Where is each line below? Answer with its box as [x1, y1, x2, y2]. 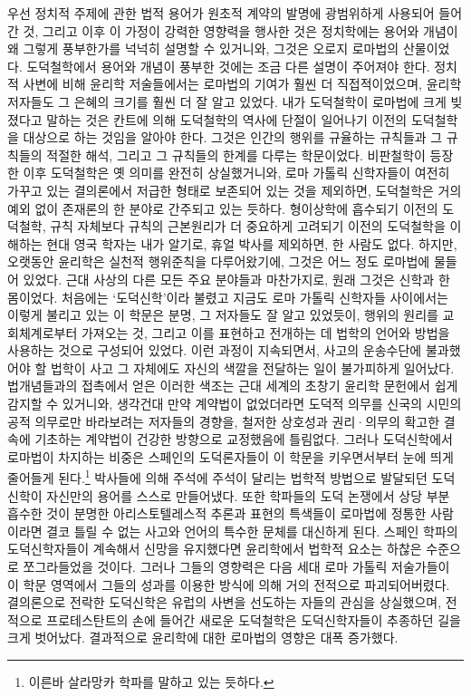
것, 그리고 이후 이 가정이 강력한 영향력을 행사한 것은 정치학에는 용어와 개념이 [23, 21, 458, 40]
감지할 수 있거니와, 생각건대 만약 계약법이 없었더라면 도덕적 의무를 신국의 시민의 [7, 394, 462, 413]
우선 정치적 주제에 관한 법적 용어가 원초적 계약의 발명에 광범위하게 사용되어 [7, 4, 435, 22]
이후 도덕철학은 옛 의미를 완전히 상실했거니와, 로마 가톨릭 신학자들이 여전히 [23, 163, 450, 182]
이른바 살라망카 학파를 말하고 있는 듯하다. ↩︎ [28, 672, 274, 691]
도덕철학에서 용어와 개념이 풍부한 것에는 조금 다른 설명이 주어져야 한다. [26, 56, 430, 75]
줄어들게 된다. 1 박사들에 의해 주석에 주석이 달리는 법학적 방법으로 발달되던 [7, 466, 428, 488]
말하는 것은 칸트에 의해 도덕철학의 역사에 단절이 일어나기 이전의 [46, 110, 408, 129]
